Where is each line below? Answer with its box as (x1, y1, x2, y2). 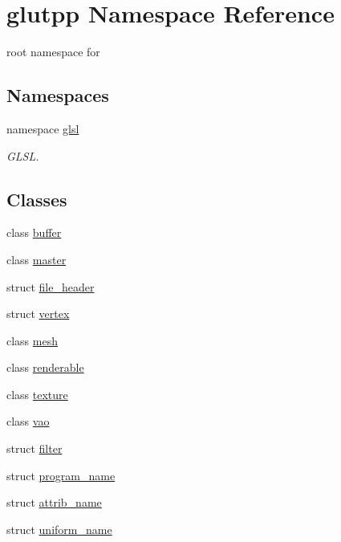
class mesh (6, 332, 58, 348)
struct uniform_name (6, 520, 112, 537)
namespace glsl (6, 120, 79, 137)
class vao (6, 413, 50, 430)
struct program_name (6, 467, 116, 483)
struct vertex (6, 305, 70, 322)
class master (6, 251, 67, 267)
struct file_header (6, 278, 95, 295)
